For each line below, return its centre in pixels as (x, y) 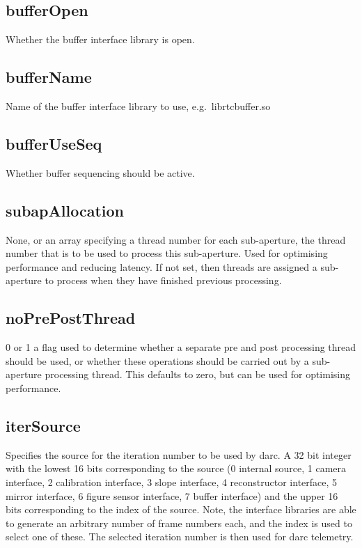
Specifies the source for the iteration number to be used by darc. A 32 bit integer (179, 454)
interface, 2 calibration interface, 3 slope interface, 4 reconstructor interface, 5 (172, 482)
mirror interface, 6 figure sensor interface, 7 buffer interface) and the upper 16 (172, 495)
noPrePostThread (71, 318)
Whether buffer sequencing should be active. (100, 172)
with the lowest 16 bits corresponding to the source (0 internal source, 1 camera (176, 468)
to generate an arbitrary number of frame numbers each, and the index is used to (179, 523)
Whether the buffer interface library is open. (100, 39)
